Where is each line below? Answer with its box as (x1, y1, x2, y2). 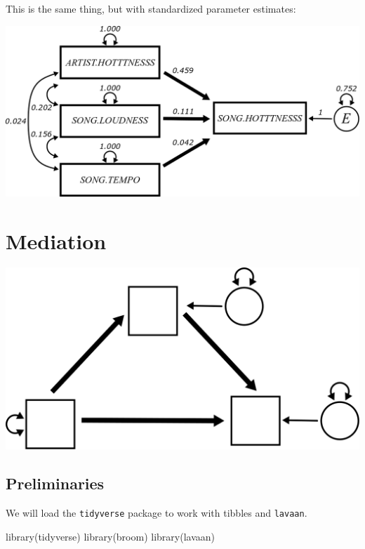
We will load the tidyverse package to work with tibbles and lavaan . (6, 505, 307, 520)
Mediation (6, 226, 107, 255)
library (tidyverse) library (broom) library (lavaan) (6, 529, 215, 543)
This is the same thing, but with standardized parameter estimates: (6, 1, 296, 15)
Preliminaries (6, 472, 105, 494)
